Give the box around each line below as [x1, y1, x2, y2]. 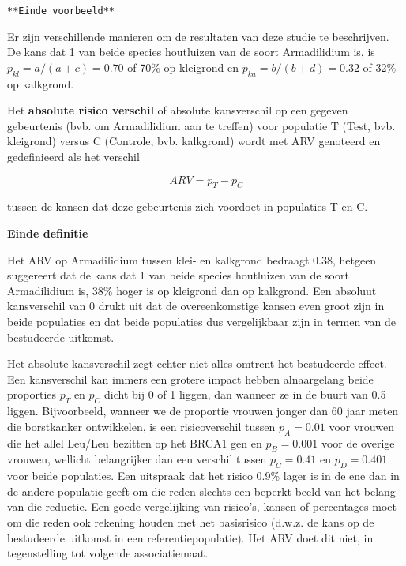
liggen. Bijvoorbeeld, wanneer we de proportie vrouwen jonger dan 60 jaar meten [7, 403, 399, 419]
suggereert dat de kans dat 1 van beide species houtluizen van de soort [7, 267, 349, 283]
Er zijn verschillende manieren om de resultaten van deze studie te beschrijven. [7, 28, 389, 44]
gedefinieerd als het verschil [7, 148, 140, 165]
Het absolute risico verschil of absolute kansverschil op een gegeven [7, 102, 348, 118]
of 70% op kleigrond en [127, 58, 239, 75]
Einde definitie [7, 225, 88, 241]
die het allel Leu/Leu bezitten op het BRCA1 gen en [7, 434, 262, 451]
